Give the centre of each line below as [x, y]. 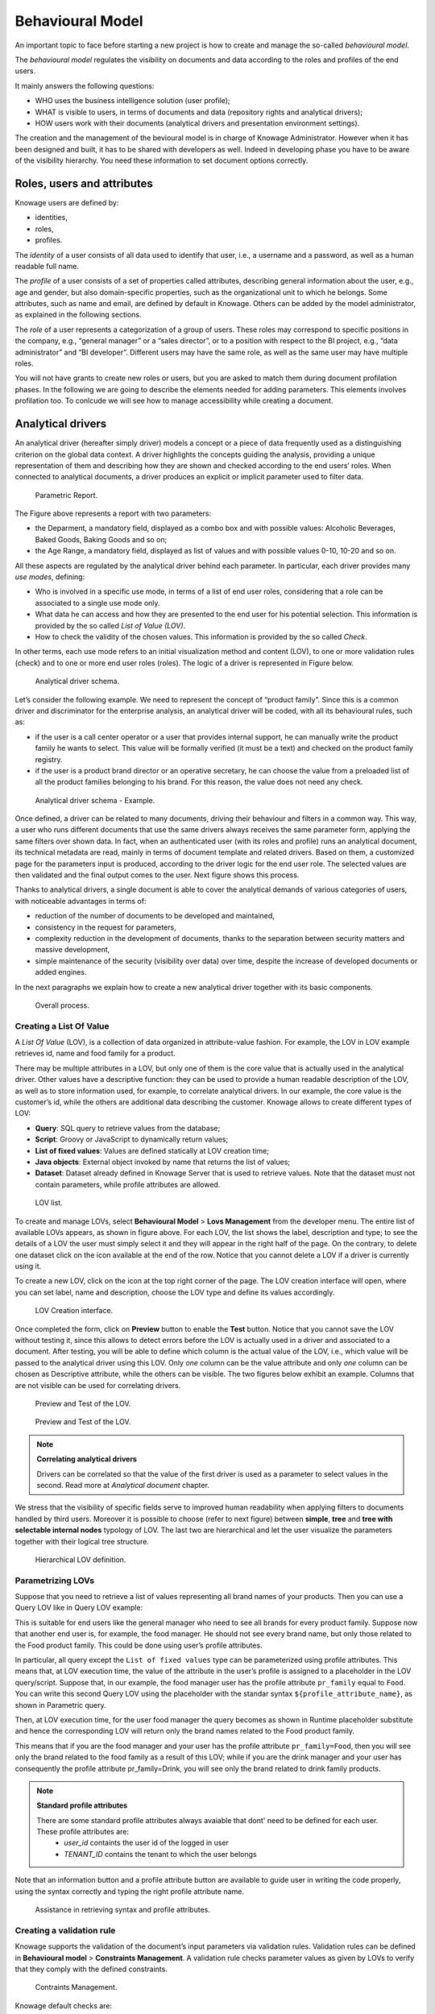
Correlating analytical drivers [87, 1459]
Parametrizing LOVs [55, 1581]
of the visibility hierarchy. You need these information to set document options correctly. [162, 160]
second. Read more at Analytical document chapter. [123, 1485]
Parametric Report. [66, 495]
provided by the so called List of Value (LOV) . [110, 625]
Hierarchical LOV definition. [81, 1560]
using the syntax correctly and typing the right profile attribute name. [130, 1891]
